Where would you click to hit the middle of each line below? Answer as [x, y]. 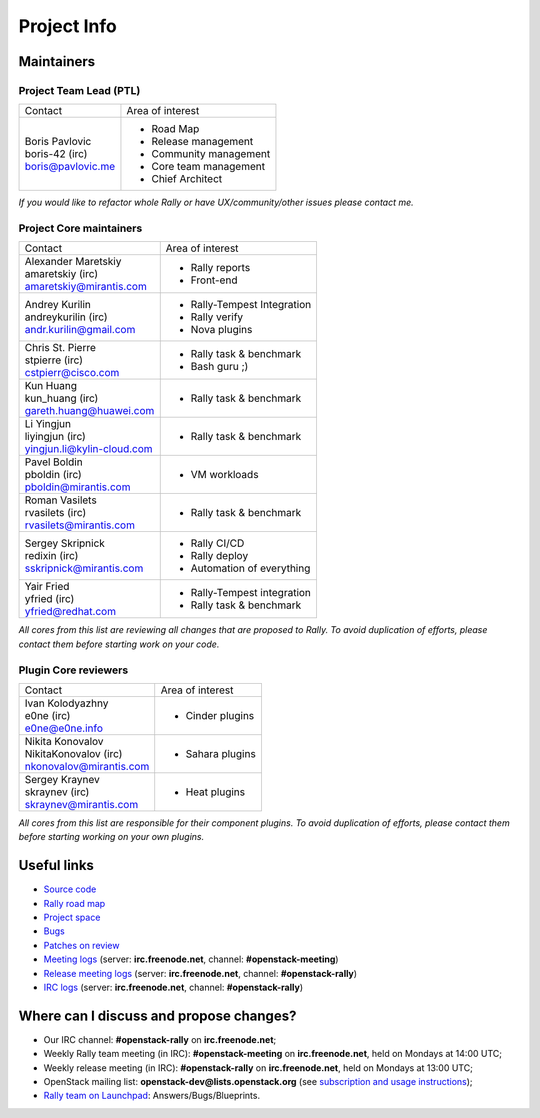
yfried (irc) [49, 599]
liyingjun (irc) [55, 437]
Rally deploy [219, 556]
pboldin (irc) [53, 475]
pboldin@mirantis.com [77, 487]
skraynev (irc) [57, 792]
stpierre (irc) [54, 360]
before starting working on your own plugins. [111, 837]
